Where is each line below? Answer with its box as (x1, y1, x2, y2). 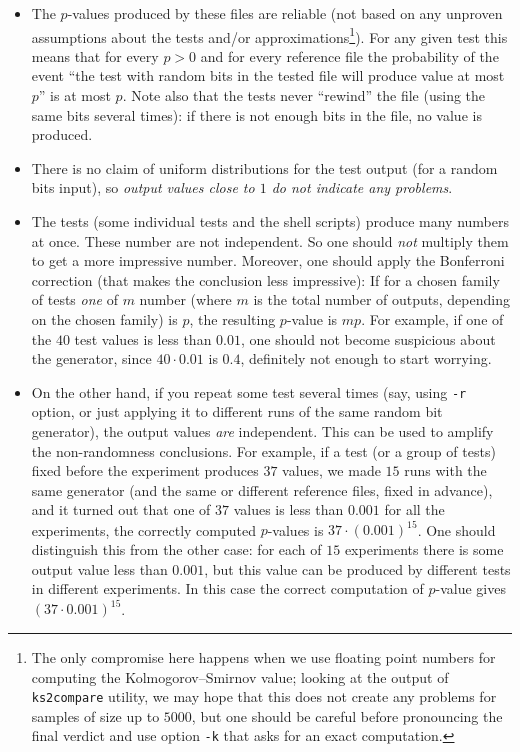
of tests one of (31, 289, 118, 310)
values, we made (282, 460, 381, 481)
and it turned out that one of (31, 499, 211, 520)
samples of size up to (31, 705, 160, 726)
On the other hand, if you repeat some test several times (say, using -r (31, 381, 467, 402)
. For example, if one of (361, 308, 504, 329)
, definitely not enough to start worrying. (240, 348, 492, 369)
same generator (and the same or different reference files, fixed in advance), (31, 479, 493, 500)
